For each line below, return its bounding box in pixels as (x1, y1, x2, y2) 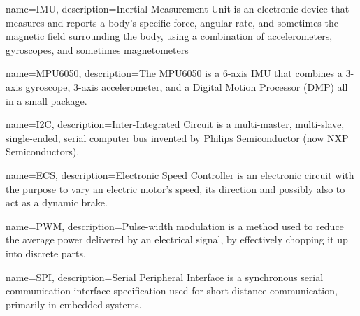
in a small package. (6, 93, 87, 108)
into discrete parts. (6, 245, 86, 260)
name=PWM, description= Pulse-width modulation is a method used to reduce (6, 218, 344, 233)
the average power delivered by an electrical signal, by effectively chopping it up (6, 232, 348, 247)
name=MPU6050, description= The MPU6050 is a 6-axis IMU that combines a (6, 66, 343, 80)
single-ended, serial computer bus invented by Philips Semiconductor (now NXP (6, 130, 349, 145)
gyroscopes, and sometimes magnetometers (6, 42, 189, 57)
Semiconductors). (6, 144, 80, 159)
